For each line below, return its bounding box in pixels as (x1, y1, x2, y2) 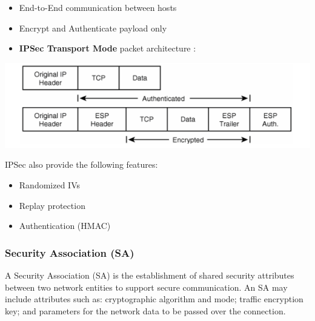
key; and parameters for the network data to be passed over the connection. (5, 304, 286, 317)
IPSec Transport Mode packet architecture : (19, 42, 196, 55)
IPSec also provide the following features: (5, 158, 158, 171)
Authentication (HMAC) (19, 219, 111, 232)
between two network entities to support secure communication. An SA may (5, 280, 288, 293)
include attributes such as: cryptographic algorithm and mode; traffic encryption (5, 293, 303, 305)
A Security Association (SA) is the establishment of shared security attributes (5, 268, 294, 281)
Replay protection (19, 199, 85, 211)
